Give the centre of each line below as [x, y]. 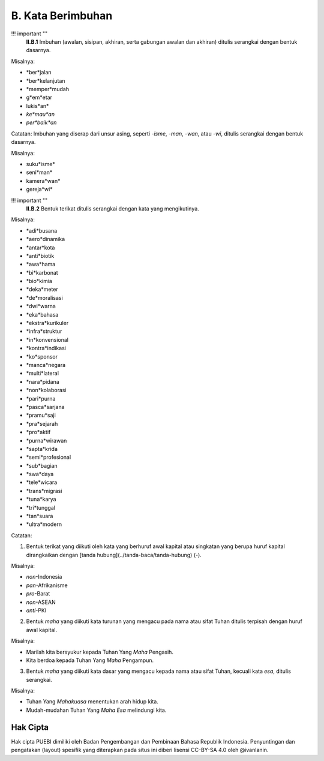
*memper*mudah [47, 89]
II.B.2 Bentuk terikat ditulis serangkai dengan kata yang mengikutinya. [112, 208]
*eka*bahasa [42, 314]
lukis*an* [37, 106]
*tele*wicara [42, 482]
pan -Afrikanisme [47, 585]
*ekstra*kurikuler [47, 323]
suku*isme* [40, 164]
